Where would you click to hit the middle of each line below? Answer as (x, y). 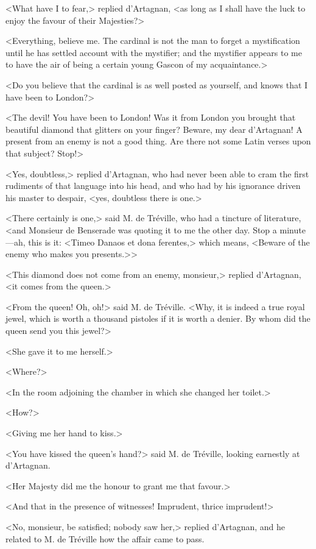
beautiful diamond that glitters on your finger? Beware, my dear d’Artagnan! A (154, 129)
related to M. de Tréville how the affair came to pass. (105, 538)
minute (293, 229)
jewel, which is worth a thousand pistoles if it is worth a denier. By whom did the (158, 318)
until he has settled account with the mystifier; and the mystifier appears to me (154, 52)
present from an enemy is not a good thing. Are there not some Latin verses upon (158, 141)
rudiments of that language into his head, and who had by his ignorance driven (153, 186)
